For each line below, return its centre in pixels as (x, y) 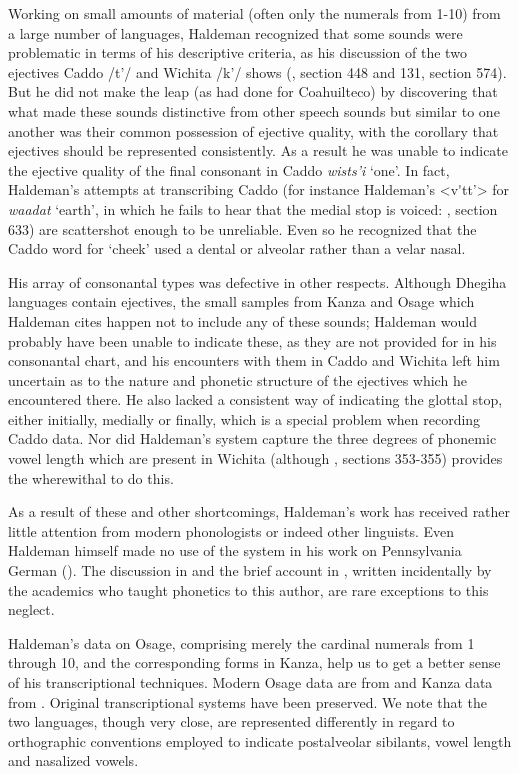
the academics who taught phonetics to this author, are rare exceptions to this (248, 589)
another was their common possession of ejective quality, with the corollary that (253, 130)
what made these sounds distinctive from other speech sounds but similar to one (254, 110)
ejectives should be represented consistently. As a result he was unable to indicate (258, 150)
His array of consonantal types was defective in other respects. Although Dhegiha (257, 281)
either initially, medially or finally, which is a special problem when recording (244, 418)
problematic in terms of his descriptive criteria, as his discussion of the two (237, 52)
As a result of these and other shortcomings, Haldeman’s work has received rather (259, 511)
